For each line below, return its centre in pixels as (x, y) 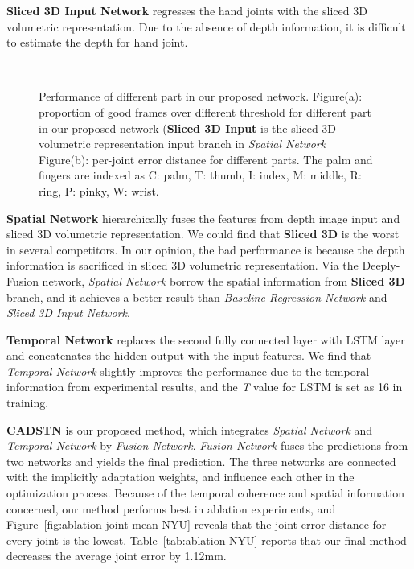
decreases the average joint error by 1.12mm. (117, 556)
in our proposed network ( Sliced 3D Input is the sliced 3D (188, 128)
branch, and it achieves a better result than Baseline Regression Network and (197, 297)
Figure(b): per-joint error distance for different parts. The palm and (206, 159)
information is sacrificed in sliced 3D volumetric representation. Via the (182, 265)
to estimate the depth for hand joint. (97, 42)
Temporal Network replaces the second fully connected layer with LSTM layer (206, 339)
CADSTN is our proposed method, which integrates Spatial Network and (190, 429)
